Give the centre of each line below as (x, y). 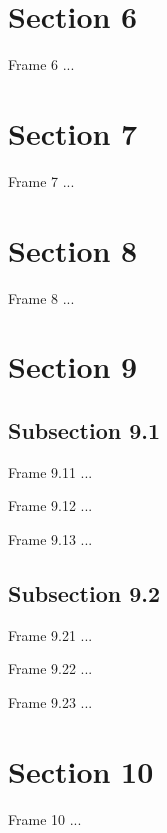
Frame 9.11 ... (50, 471)
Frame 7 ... (41, 180)
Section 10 (81, 770)
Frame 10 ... (45, 818)
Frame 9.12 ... (50, 505)
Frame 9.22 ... (50, 668)
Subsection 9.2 (84, 592)
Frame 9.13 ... (50, 538)
